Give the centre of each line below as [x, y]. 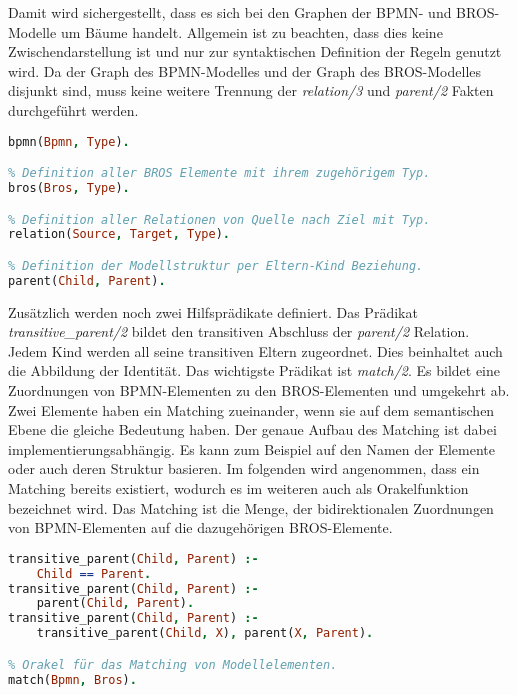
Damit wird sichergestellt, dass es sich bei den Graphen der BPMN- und [230, 12]
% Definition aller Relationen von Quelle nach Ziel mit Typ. [219, 219]
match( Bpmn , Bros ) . [72, 679]
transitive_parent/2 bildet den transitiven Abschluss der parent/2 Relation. [239, 331]
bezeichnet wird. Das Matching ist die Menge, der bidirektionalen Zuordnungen [251, 507]
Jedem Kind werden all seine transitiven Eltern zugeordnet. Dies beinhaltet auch [255, 350]
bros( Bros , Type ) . [69, 187]
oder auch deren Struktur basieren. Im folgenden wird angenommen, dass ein [244, 468]
